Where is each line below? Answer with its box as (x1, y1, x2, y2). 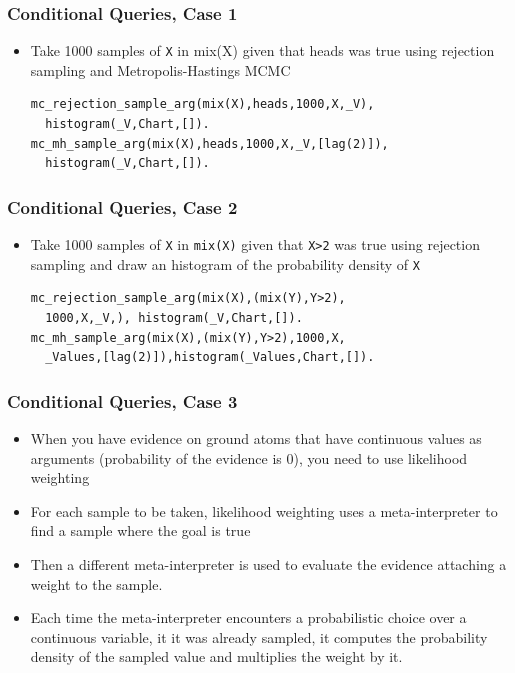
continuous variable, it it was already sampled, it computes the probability (30, 626, 488, 647)
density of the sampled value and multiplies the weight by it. (30, 646, 403, 667)
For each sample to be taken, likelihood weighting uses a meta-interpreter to (30, 500, 498, 521)
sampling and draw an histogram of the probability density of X (30, 253, 420, 274)
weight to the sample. (30, 573, 163, 594)
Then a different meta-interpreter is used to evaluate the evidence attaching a (30, 553, 507, 574)
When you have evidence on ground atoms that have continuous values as (30, 427, 482, 448)
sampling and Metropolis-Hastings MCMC (30, 59, 291, 80)
